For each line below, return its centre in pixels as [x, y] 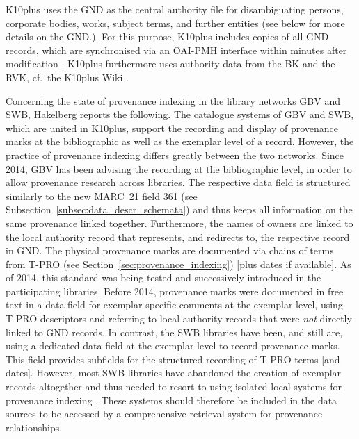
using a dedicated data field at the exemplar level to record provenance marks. [173, 346]
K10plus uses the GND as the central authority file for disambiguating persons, [175, 9]
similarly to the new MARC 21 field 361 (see [102, 196]
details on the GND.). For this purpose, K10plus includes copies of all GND [167, 36]
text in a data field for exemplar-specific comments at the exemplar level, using [174, 305]
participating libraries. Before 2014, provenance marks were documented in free [175, 291]
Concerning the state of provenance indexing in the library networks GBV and [173, 100]
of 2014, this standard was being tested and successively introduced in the [163, 278]
